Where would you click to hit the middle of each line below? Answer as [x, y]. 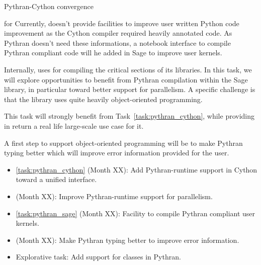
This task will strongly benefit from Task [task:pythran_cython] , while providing [129, 116]
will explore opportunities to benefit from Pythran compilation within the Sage [126, 79]
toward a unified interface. [56, 179]
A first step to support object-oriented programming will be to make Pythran [123, 143]
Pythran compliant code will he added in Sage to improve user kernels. [113, 53]
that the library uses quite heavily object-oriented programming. [103, 99]
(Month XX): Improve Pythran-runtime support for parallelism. [114, 196]
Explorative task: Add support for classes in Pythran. [98, 257]
